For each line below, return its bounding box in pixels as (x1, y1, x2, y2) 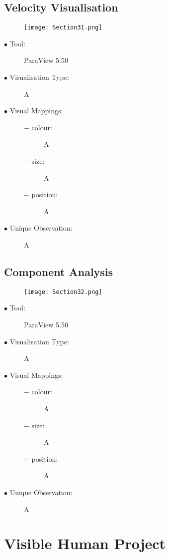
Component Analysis (4, 264, 113, 279)
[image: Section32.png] (24, 288, 102, 295)
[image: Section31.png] (24, 24, 102, 31)
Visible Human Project (4, 533, 166, 554)
